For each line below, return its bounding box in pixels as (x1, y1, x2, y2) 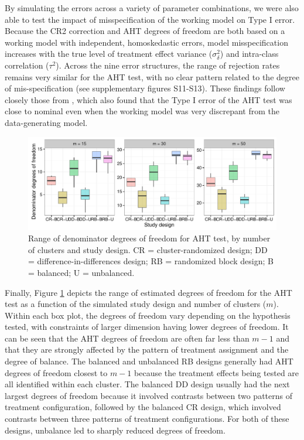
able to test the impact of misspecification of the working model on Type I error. (5, 13, 295, 25)
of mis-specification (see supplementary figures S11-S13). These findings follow (5, 82, 285, 94)
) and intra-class (220, 47, 279, 60)
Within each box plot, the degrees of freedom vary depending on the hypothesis (5, 309, 291, 321)
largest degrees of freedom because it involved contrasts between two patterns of (5, 389, 292, 401)
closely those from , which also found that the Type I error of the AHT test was (5, 93, 292, 105)
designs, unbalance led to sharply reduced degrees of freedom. (5, 424, 226, 436)
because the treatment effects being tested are (134, 366, 299, 378)
